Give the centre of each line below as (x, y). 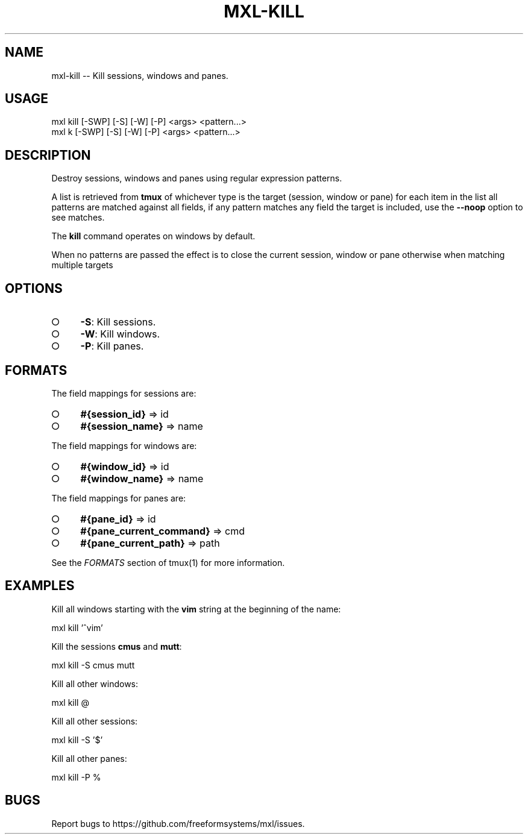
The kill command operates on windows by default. (153, 236)
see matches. (78, 218)
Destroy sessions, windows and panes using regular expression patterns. (197, 178)
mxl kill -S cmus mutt (93, 665)
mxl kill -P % (76, 777)
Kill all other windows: (95, 683)
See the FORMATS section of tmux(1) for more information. (168, 562)
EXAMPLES (40, 586)
